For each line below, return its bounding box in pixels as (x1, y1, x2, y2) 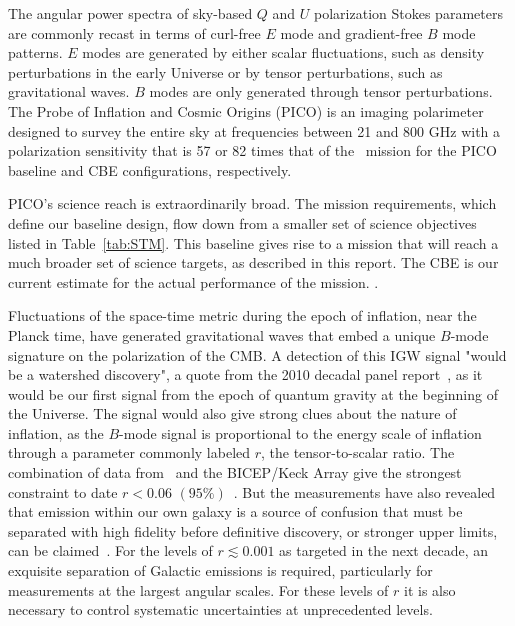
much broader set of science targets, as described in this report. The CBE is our (8, 252, 499, 273)
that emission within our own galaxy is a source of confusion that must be (8, 501, 463, 522)
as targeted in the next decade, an (279, 540, 488, 561)
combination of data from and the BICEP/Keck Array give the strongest (8, 462, 462, 483)
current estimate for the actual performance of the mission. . (8, 271, 379, 292)
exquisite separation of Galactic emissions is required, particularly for (8, 560, 433, 581)
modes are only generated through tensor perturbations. (149, 81, 493, 102)
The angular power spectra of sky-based (8, 3, 253, 23)
